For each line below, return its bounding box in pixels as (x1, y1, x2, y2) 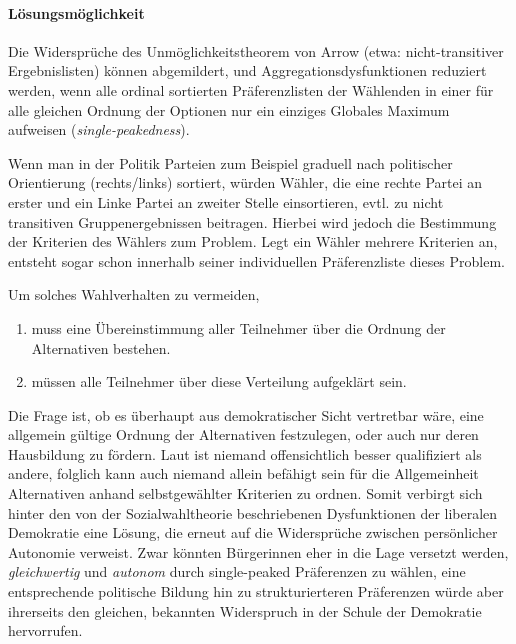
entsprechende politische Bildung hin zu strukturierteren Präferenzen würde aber (8, 581, 504, 602)
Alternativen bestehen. (31, 337, 171, 358)
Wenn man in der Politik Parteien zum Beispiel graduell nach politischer (8, 152, 453, 173)
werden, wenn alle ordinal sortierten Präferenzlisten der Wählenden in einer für (8, 79, 494, 100)
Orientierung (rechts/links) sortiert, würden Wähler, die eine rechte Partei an (8, 172, 483, 193)
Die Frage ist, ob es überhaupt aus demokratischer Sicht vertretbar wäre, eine (8, 404, 484, 425)
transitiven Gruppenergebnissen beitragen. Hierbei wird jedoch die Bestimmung (8, 211, 497, 232)
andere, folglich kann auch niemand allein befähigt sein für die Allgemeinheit (8, 463, 479, 484)
